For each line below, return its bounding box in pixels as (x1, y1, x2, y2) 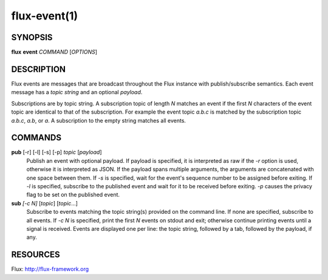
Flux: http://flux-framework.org (11, 265, 89, 273)
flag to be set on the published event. (26, 191, 120, 199)
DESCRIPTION (11, 64, 66, 74)
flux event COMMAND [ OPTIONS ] (11, 49, 97, 56)
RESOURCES (11, 250, 60, 260)
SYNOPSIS (11, 32, 53, 43)
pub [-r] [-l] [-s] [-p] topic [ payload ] (11, 149, 103, 156)
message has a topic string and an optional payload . (11, 89, 143, 96)
